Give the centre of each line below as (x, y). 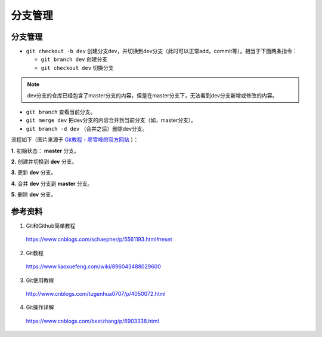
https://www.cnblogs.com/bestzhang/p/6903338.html (92, 321)
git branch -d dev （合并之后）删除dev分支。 (87, 128)
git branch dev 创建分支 (74, 59)
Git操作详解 (40, 307)
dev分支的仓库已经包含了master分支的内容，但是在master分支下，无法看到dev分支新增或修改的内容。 (152, 95)
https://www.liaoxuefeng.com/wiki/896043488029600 (93, 266)
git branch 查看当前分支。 (61, 112)
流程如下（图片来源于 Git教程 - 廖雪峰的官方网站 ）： (75, 140)
